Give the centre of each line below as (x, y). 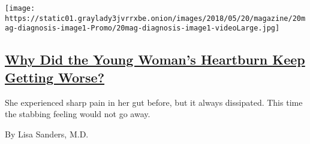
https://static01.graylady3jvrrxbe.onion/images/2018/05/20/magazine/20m (155, 18)
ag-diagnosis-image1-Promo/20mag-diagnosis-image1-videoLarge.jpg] (142, 28)
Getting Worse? (55, 77)
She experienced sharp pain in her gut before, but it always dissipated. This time (154, 102)
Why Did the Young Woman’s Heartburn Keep (155, 59)
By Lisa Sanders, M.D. (47, 134)
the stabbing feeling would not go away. (78, 114)
